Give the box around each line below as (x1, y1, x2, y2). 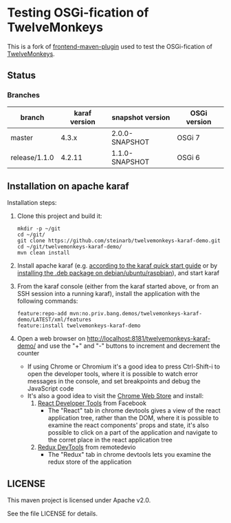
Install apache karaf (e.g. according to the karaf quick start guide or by (16, 261, 218, 270)
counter (16, 349, 40, 357)
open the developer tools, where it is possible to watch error (27, 370, 198, 378)
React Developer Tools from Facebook (37, 399, 146, 408)
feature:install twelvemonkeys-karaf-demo (16, 322, 141, 329)
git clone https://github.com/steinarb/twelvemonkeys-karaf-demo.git (16, 237, 221, 244)
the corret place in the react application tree (47, 436, 173, 444)
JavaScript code (27, 384, 74, 393)
